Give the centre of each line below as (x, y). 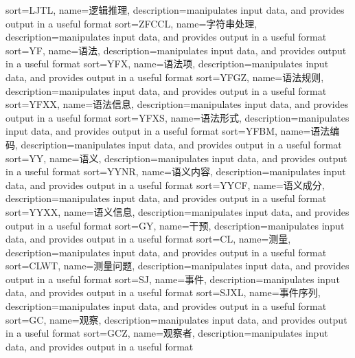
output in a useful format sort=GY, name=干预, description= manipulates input (175, 225)
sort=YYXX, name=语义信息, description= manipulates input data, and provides (177, 211)
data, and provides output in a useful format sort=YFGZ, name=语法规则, (165, 77)
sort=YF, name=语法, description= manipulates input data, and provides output (176, 50)
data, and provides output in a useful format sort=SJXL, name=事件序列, (163, 292)
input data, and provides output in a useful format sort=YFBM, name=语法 (168, 131)
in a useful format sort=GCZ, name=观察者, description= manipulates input (167, 333)
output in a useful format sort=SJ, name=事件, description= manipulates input (173, 279)
